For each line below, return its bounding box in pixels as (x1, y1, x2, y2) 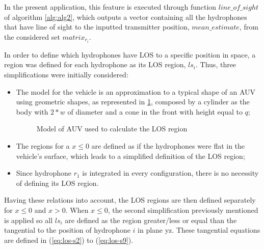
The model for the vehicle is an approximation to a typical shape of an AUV (16, 86, 256, 97)
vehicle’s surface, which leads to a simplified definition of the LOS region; (16, 150, 245, 161)
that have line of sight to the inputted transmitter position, (4, 21, 190, 32)
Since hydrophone (16, 168, 71, 178)
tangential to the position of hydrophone (4, 225, 130, 235)
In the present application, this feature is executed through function (4, 2, 217, 12)
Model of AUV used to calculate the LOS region (36, 123, 188, 134)
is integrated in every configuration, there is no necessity (82, 168, 259, 178)
